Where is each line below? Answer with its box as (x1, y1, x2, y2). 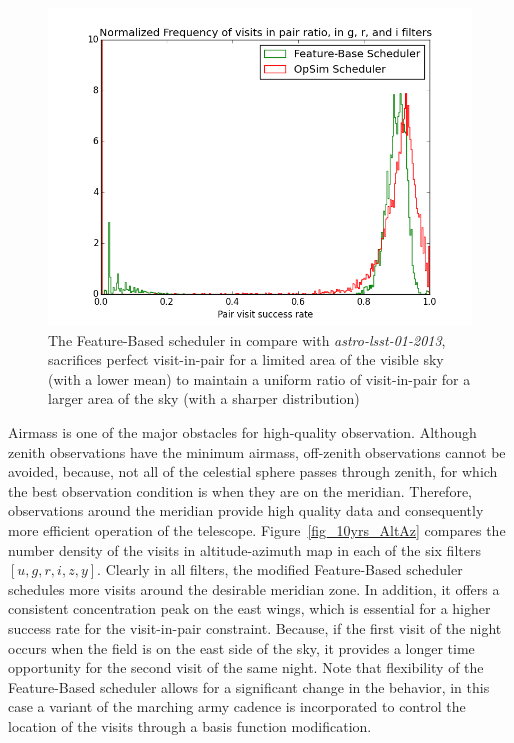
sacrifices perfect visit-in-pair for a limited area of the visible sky (48, 349, 444, 370)
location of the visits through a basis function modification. (8, 715, 372, 736)
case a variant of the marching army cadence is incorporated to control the (8, 696, 466, 717)
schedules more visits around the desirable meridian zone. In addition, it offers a (8, 578, 500, 599)
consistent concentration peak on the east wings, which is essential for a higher (8, 598, 491, 619)
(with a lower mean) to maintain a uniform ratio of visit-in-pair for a (48, 368, 471, 389)
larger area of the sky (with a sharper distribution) (48, 388, 360, 409)
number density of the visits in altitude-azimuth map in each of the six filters (8, 539, 481, 560)
